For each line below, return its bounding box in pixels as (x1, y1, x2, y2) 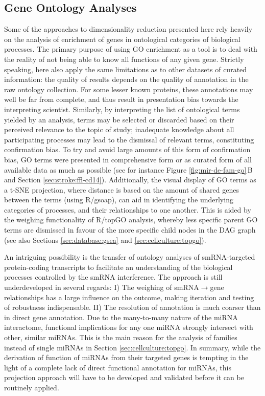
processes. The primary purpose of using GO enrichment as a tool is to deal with (4, 44, 257, 54)
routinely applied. (4, 382, 59, 392)
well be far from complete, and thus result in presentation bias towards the (4, 94, 238, 105)
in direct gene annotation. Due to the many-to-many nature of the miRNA (4, 311, 238, 322)
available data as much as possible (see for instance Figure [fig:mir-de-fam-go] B (4, 164, 253, 175)
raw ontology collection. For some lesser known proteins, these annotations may (4, 84, 253, 94)
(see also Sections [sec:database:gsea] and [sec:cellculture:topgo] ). (4, 234, 206, 245)
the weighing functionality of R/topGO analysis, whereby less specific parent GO (4, 214, 258, 225)
